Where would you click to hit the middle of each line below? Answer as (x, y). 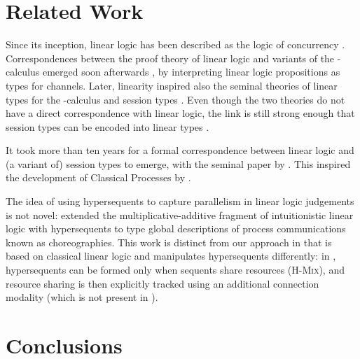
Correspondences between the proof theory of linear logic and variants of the (170, 58)
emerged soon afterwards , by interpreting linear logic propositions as (191, 72)
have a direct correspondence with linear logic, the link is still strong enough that (180, 113)
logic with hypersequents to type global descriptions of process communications (176, 228)
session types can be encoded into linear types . (108, 126)
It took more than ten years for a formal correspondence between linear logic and (180, 150)
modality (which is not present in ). (82, 297)
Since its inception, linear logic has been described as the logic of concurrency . (175, 44)
